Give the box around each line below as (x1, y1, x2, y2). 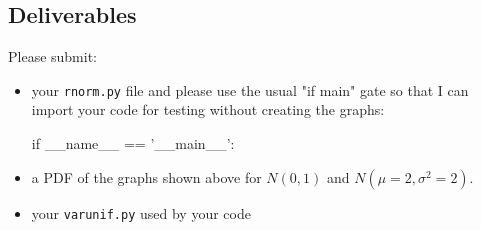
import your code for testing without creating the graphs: (31, 99, 385, 120)
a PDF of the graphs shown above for (31, 166, 262, 187)
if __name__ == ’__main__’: (31, 133, 235, 154)
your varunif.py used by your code (31, 202, 251, 223)
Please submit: (8, 46, 98, 67)
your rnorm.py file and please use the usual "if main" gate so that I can (31, 79, 469, 100)
